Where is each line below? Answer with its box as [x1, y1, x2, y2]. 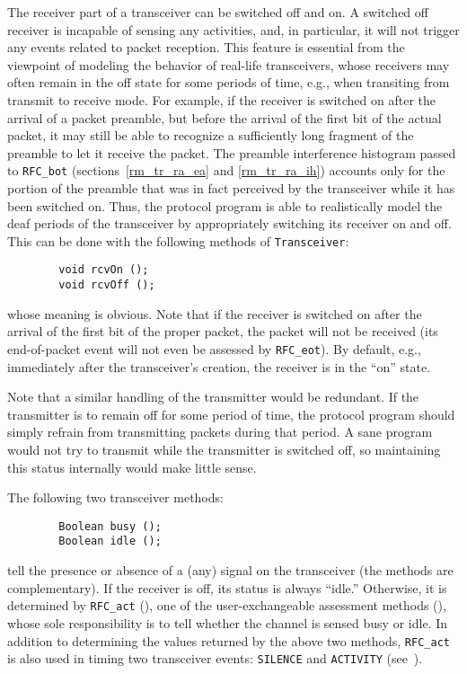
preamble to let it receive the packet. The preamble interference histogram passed [7, 143, 456, 162]
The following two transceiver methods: [7, 488, 224, 507]
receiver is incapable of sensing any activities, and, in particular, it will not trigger [7, 20, 460, 39]
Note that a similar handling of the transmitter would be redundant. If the [7, 387, 419, 406]
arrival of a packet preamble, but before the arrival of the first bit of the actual [7, 108, 442, 127]
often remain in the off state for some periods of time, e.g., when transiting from [7, 73, 450, 92]
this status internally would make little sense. [7, 457, 257, 476]
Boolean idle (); [58, 535, 162, 548]
